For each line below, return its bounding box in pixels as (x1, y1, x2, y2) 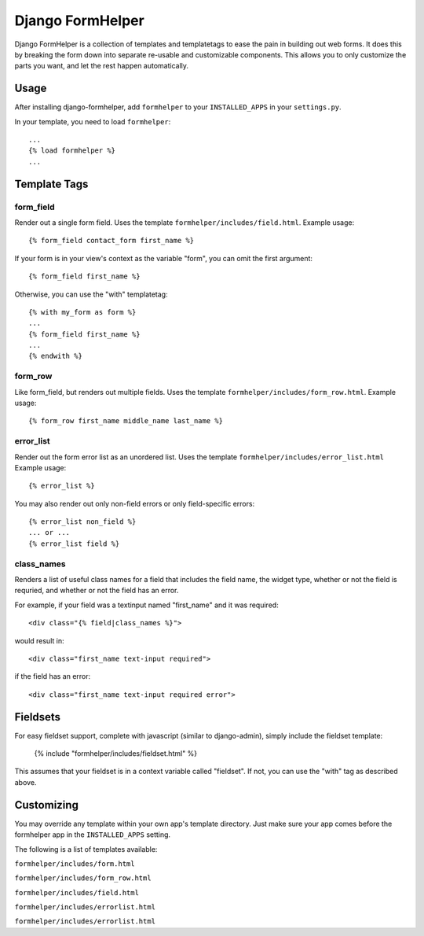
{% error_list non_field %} (28, 518, 137, 526)
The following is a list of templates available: (14, 844, 158, 853)
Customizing (14, 798, 79, 812)
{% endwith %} (28, 352, 82, 361)
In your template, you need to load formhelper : (14, 116, 171, 126)
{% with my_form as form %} (28, 308, 137, 316)
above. (14, 777, 37, 787)
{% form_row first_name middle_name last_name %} (28, 417, 224, 426)
